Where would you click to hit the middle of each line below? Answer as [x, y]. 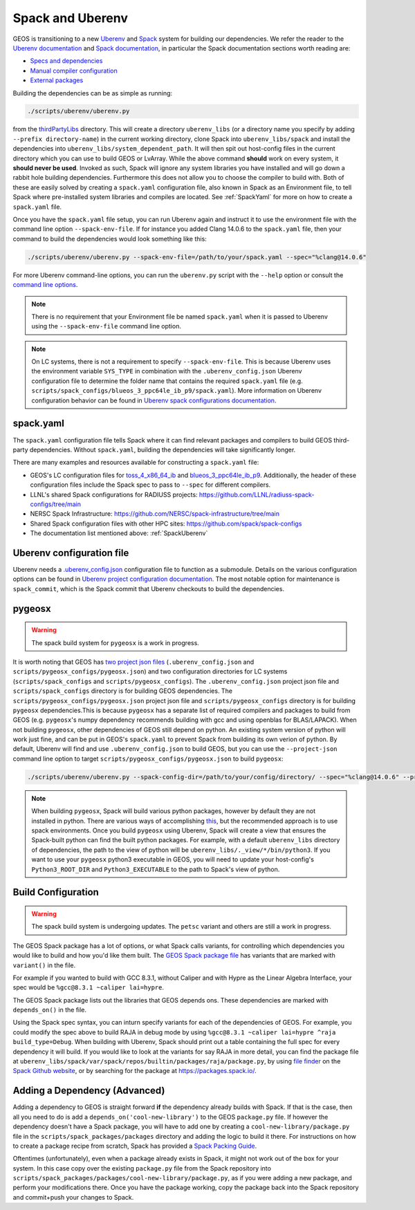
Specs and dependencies [66, 61]
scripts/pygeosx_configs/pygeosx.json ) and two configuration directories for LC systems [150, 671]
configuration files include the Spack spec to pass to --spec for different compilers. [150, 485]
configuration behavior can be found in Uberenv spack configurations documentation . [154, 400]
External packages [57, 80]
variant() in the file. [44, 965]
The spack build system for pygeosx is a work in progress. [116, 642]
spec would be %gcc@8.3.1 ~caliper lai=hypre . [88, 987]
